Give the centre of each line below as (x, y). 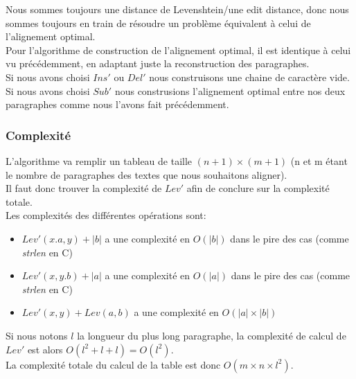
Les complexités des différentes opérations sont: (106, 215)
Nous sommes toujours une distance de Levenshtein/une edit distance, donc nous (177, 9)
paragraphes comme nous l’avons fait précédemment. (117, 104)
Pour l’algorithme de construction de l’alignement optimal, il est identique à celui (178, 50)
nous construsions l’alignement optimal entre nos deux (230, 90)
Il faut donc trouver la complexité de (84, 188)
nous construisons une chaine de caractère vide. (249, 77)
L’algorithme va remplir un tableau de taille (99, 160)
